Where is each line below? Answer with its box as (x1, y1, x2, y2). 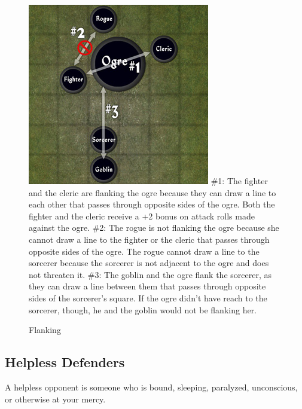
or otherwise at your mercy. (5, 392, 106, 405)
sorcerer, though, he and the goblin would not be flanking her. (29, 303, 257, 316)
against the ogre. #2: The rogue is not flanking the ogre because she (29, 221, 279, 234)
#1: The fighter (211, 175, 268, 187)
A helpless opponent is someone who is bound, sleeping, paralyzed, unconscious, (5, 380, 298, 393)
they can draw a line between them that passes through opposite (29, 280, 266, 292)
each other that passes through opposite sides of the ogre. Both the (29, 198, 275, 210)
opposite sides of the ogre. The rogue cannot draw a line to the (29, 245, 260, 257)
